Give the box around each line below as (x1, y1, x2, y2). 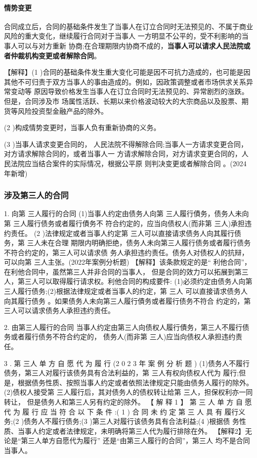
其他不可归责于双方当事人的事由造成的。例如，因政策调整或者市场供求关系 (4, 76, 246, 87)
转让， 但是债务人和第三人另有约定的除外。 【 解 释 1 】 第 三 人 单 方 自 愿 (4, 397, 252, 407)
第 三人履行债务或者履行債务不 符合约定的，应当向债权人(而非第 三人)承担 (4, 218, 245, 228)
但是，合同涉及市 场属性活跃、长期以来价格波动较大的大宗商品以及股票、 (4, 95, 242, 106)
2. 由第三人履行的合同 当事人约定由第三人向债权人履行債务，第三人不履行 (4, 321, 243, 332)
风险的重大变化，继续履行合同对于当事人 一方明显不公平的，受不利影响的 (4, 31, 242, 41)
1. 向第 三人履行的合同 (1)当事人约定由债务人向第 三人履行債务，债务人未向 (4, 208, 249, 219)
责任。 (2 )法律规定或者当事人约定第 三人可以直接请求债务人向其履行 (10, 228, 234, 238)
